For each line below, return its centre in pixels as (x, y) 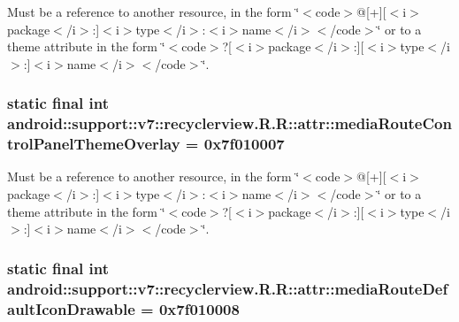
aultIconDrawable (71, 308)
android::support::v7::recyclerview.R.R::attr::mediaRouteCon (229, 123)
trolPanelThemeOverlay (94, 144)
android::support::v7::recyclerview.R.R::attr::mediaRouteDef (228, 288)
